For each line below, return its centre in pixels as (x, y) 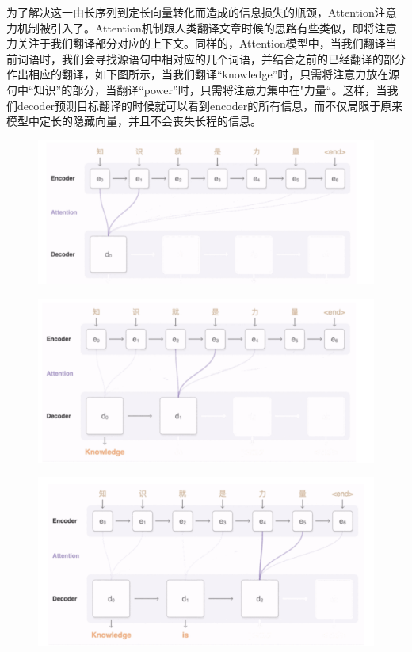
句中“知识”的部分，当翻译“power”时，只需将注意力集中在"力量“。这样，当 (197, 89)
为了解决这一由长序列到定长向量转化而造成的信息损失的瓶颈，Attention (191, 12)
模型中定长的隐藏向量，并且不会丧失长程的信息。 (134, 121)
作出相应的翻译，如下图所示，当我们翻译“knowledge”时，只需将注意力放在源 (203, 74)
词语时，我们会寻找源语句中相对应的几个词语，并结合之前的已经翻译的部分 (211, 58)
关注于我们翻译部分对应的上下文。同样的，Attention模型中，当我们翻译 (201, 43)
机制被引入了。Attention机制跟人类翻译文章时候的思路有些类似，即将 (196, 27)
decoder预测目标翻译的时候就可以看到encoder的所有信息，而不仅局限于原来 (210, 105)
